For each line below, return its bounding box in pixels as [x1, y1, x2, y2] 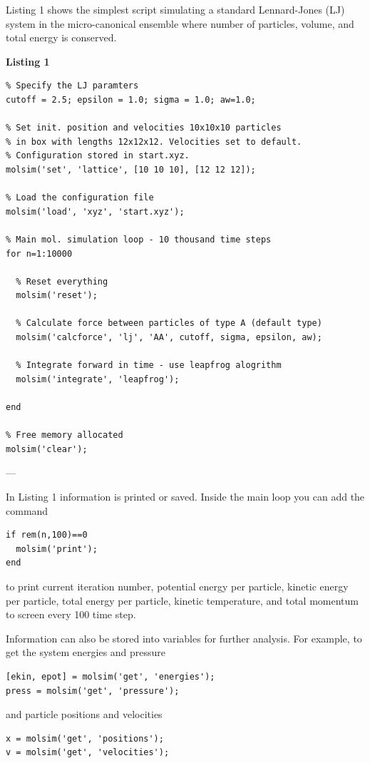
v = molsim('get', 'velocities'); [6, 747, 170, 758]
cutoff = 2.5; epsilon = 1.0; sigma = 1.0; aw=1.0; [6, 94, 256, 105]
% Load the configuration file [6, 193, 154, 203]
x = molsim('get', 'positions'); [6, 733, 164, 744]
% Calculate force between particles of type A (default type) [16, 318, 322, 329]
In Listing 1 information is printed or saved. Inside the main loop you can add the [6, 489, 365, 503]
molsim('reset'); [16, 290, 98, 301]
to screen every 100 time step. [6, 607, 136, 622]
